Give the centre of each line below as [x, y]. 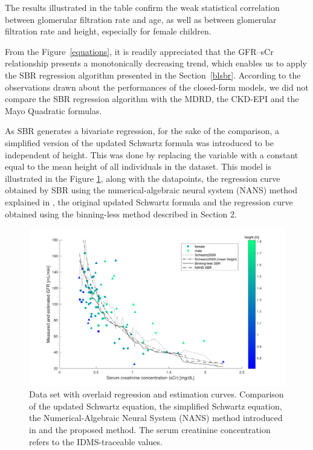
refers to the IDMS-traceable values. [96, 441]
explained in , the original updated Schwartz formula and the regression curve [149, 201]
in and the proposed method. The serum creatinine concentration [150, 429]
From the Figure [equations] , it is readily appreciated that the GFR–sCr [139, 51]
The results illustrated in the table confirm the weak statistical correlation [142, 7]
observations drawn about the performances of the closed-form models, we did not [157, 87]
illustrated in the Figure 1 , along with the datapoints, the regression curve [143, 178]
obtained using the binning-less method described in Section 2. [121, 214]
